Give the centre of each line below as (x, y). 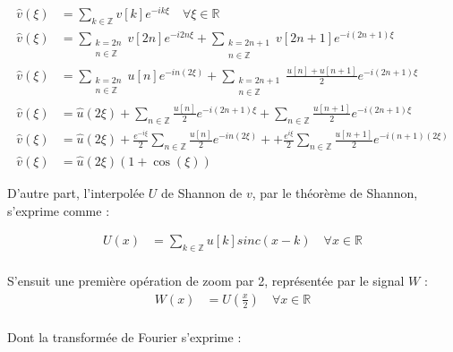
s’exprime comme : (59, 210)
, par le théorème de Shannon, (335, 193)
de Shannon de (202, 193)
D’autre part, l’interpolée (76, 193)
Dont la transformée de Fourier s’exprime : (124, 336)
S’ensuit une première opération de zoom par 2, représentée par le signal (206, 281)
